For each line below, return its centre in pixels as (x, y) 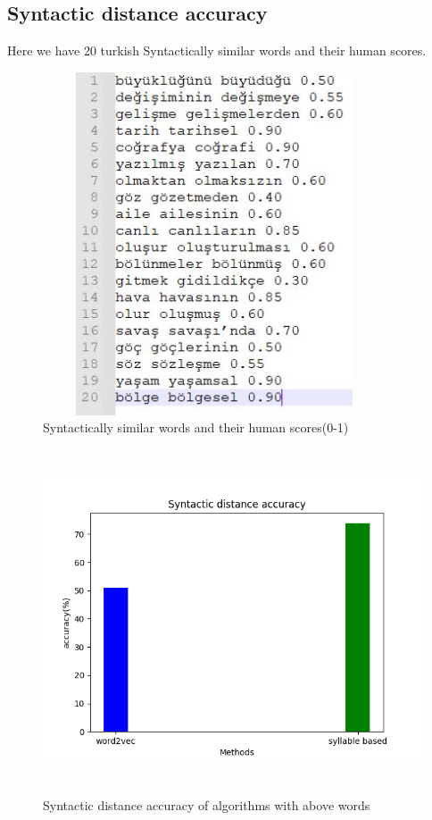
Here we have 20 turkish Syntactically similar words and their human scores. (217, 50)
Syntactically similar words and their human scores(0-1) (196, 427)
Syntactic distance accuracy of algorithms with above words (207, 804)
